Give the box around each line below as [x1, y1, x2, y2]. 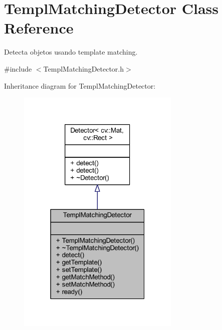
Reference [4, 18, 74, 38]
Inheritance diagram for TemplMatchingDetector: [4, 80, 156, 91]
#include [4, 63, 32, 74]
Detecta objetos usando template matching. [4, 47, 138, 57]
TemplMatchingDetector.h [43, 63, 124, 74]
